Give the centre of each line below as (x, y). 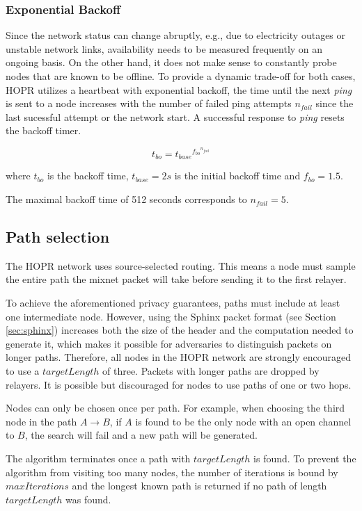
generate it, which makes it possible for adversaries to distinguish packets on (169, 343)
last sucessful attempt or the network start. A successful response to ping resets (175, 116)
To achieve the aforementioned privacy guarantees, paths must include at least (173, 303)
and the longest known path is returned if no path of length (199, 486)
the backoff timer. (44, 130)
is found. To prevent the (305, 458)
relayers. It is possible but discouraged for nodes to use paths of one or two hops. (179, 384)
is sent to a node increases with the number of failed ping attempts (149, 103)
